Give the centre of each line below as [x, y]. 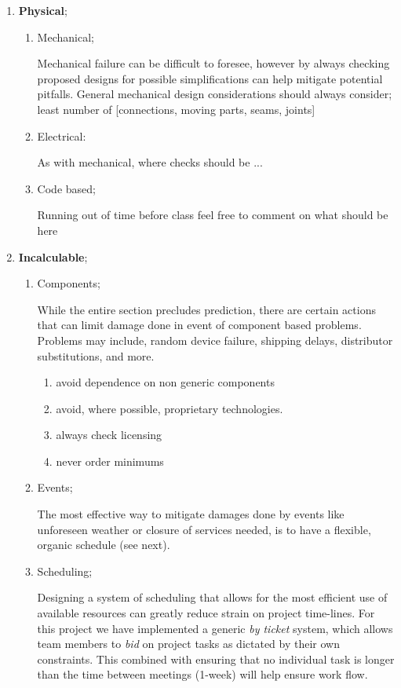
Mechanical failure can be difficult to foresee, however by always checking [213, 63]
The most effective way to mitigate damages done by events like [191, 514]
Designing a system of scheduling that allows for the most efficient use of [212, 597]
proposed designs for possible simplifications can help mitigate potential [210, 78]
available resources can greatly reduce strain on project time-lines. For [206, 613]
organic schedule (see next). [104, 545]
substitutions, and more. [96, 355]
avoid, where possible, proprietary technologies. [170, 408]
